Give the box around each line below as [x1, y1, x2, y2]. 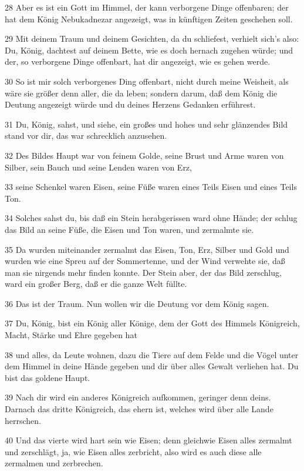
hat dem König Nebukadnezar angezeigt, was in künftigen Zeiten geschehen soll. [5, 12, 293, 25]
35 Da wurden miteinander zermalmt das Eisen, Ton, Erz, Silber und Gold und [5, 243, 289, 255]
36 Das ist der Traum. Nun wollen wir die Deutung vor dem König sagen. [5, 297, 269, 309]
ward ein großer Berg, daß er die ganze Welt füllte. [5, 278, 187, 290]
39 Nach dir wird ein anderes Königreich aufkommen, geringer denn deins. [5, 391, 271, 403]
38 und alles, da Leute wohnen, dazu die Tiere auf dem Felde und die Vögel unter [5, 348, 299, 360]
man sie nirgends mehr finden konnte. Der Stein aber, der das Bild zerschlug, [5, 266, 282, 278]
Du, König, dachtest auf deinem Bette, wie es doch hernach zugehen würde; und [5, 44, 293, 56]
